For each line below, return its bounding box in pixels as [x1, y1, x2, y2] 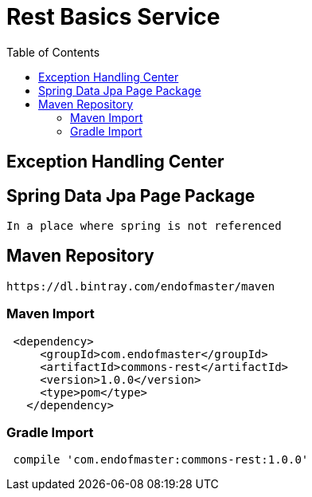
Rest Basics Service [6, 3, 220, 30]
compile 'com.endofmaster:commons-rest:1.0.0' [13, 453, 309, 467]
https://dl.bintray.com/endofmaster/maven [6, 279, 275, 293]
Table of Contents [6, 45, 100, 59]
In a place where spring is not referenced [6, 219, 282, 233]
